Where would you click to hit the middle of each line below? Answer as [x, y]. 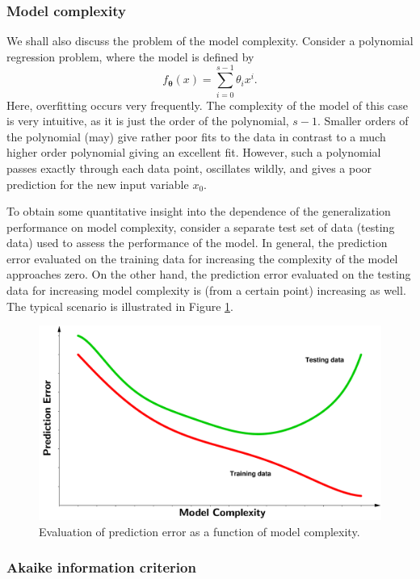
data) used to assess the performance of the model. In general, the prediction [197, 243]
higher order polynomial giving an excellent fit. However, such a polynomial [194, 152]
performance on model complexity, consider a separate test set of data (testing [201, 227]
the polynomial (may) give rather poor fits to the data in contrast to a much [196, 136]
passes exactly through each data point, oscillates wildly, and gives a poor [189, 168]
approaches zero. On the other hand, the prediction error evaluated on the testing [209, 274]
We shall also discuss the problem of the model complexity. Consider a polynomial [210, 41]
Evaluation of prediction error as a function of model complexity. [199, 531]
